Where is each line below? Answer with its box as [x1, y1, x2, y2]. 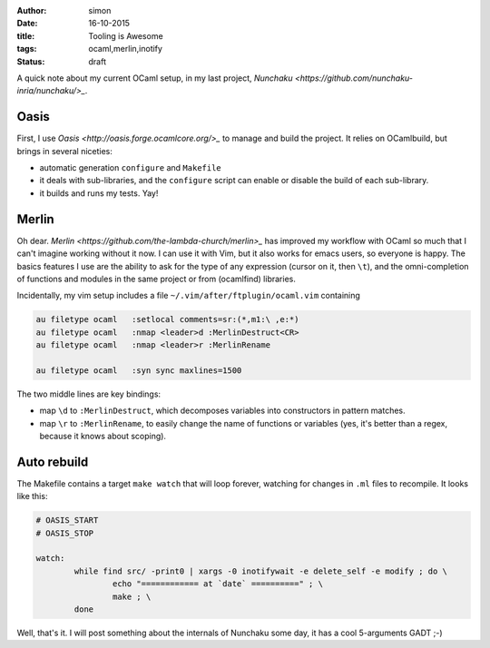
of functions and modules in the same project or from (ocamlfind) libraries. [16, 273, 297, 284]
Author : [16, 5, 47, 15]
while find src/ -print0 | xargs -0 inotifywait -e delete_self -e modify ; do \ [73, 565, 448, 576]
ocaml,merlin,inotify [88, 44, 163, 54]
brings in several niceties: [16, 145, 113, 156]
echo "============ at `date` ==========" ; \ [112, 579, 324, 589]
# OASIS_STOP [35, 527, 94, 538]
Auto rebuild [16, 454, 89, 469]
